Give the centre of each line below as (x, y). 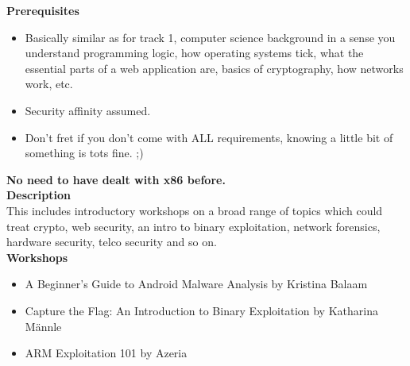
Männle (43, 326)
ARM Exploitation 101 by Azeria (106, 353)
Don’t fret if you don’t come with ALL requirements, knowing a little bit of (209, 137)
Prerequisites (43, 10)
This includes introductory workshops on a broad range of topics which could (195, 210)
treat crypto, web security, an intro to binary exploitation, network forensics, (193, 226)
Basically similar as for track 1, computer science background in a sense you (210, 37)
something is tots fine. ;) (84, 153)
